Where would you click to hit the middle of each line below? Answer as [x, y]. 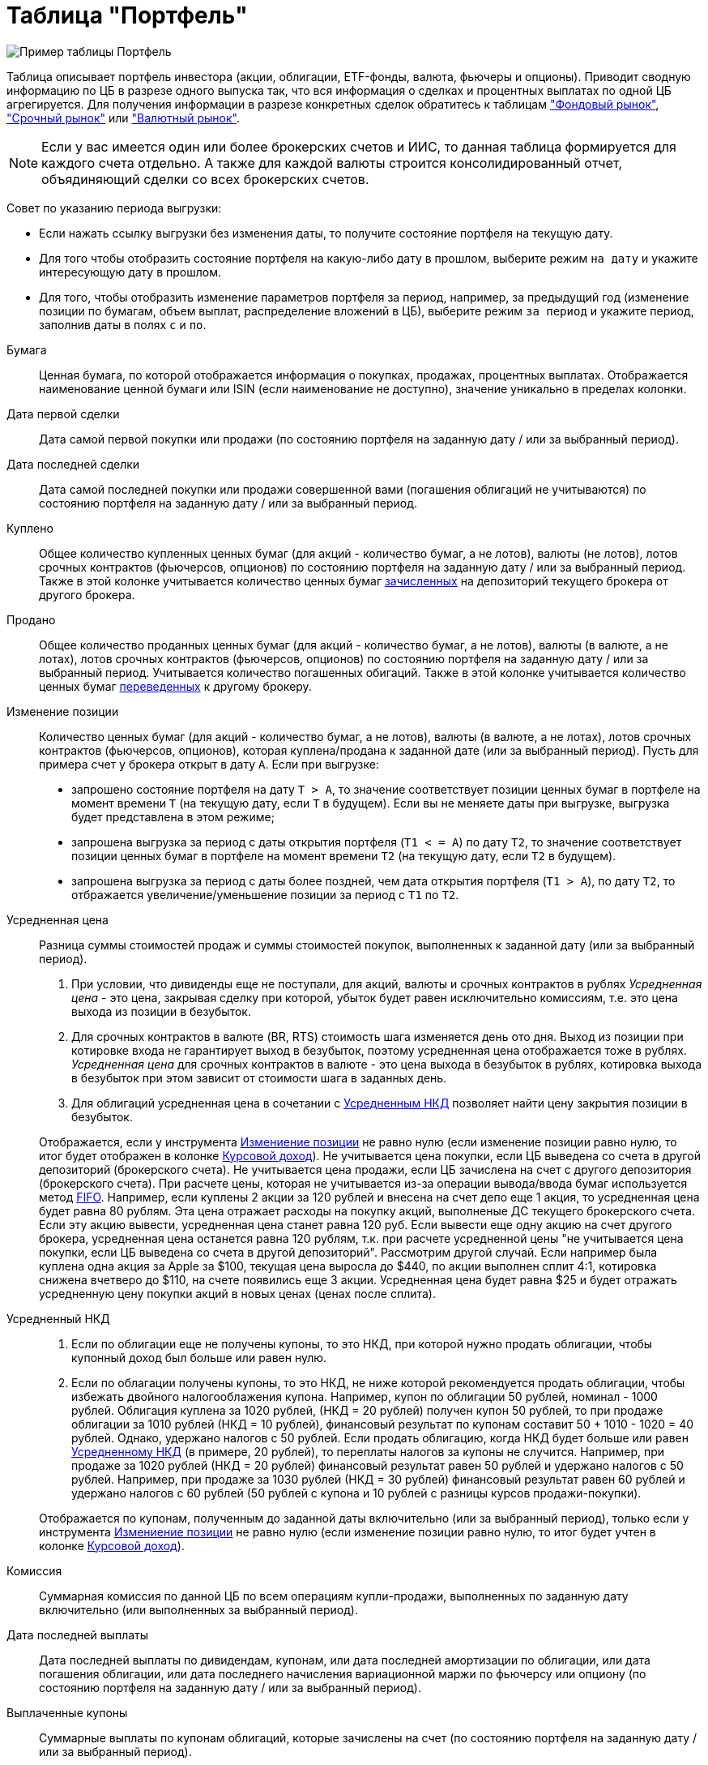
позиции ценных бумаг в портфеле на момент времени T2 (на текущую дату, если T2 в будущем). [344, 855]
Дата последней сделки [73, 464]
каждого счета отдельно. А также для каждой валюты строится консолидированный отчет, [332, 163]
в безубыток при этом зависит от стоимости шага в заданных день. [259, 1077]
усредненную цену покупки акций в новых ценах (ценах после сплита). [237, 1293]
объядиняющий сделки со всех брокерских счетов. [205, 179]
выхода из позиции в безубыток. [161, 1011]
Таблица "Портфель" [127, 15]
